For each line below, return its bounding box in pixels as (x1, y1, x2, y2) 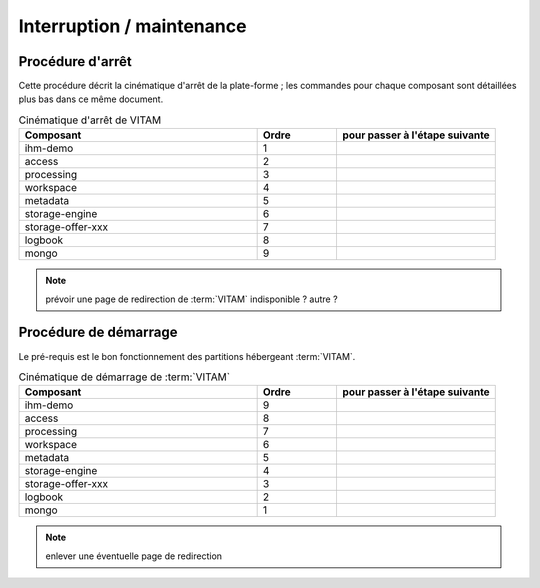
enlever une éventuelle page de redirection (45, 550, 223, 562)
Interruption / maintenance (18, 15, 247, 37)
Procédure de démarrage (18, 324, 178, 341)
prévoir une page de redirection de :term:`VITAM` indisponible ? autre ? (45, 293, 339, 305)
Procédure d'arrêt (18, 53, 132, 70)
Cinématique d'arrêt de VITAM (18, 113, 162, 127)
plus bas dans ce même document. (18, 93, 164, 105)
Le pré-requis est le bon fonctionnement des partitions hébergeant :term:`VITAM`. (18, 350, 356, 362)
